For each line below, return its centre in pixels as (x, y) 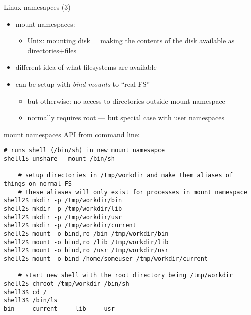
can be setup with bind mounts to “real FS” (83, 83)
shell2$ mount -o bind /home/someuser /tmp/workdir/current (106, 259)
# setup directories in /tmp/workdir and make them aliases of (125, 176)
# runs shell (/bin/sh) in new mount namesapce (85, 150)
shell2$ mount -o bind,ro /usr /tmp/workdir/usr (86, 251)
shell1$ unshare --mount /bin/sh (59, 159)
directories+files (52, 50)
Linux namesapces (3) (37, 7)
